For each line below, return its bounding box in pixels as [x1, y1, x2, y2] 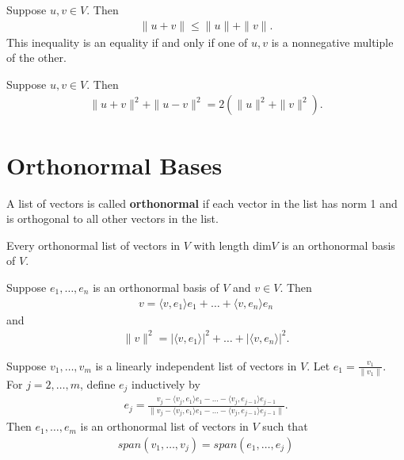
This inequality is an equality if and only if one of [6, 33, 248, 50]
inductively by [131, 376, 200, 392]
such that [262, 418, 308, 435]
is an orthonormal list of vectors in [80, 418, 249, 435]
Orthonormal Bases [6, 148, 223, 181]
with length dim [193, 236, 272, 253]
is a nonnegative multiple [271, 33, 394, 50]
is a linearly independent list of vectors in [95, 357, 297, 374]
